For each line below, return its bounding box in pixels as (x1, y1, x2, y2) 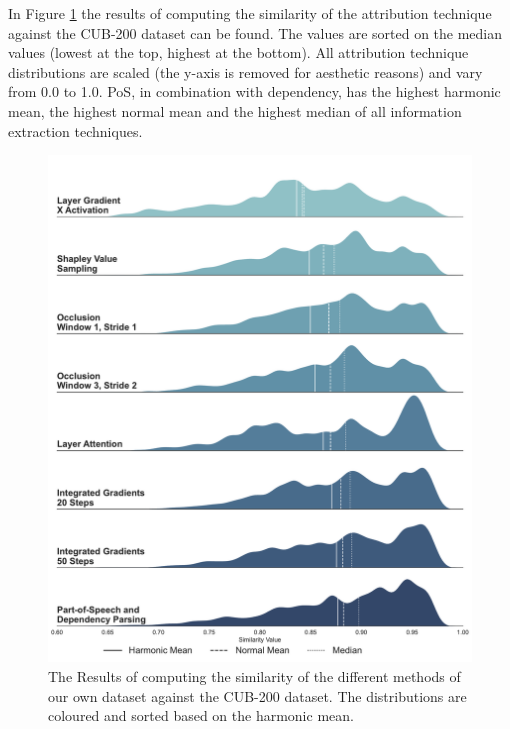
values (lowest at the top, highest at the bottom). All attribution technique (8, 42, 469, 63)
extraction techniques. (8, 120, 143, 141)
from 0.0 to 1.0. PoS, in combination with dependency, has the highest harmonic (8, 81, 501, 102)
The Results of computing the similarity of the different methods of (48, 665, 461, 686)
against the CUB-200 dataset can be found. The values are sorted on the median (8, 22, 503, 43)
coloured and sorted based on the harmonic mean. (48, 705, 354, 726)
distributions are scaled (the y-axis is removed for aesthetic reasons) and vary (8, 61, 483, 82)
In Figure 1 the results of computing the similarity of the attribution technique (8, 3, 492, 23)
